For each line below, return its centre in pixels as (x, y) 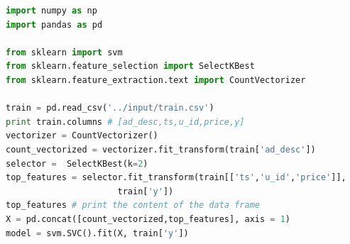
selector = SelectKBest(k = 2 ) (77, 163)
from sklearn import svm (64, 52)
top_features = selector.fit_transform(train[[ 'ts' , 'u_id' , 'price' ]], (176, 178)
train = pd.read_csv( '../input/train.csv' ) (110, 108)
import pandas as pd (54, 24)
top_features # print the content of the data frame (133, 205)
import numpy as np (51, 11)
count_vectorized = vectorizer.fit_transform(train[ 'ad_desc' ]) (161, 149)
